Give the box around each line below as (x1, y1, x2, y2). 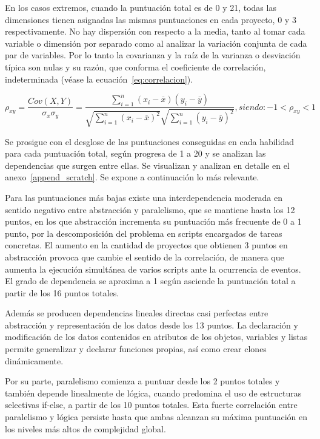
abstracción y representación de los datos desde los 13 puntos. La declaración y (5, 318, 298, 331)
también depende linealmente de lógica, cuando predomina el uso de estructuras (5, 386, 302, 399)
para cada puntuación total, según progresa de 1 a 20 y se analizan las (5, 147, 266, 160)
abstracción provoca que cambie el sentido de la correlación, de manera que (5, 250, 284, 263)
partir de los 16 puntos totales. (5, 286, 119, 299)
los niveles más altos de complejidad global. (5, 422, 166, 435)
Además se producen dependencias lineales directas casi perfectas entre (5, 307, 268, 319)
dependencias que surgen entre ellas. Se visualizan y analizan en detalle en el (5, 158, 290, 171)
